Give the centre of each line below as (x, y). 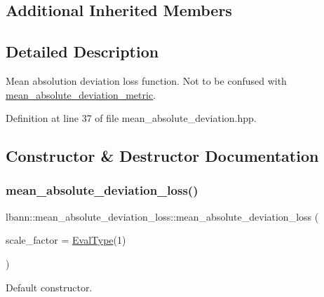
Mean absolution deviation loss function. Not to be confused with (146, 80)
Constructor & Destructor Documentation (162, 156)
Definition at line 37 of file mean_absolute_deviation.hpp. (131, 118)
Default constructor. (49, 287)
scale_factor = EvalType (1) (66, 240)
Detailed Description (82, 51)
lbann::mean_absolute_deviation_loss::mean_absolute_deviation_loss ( (162, 216)
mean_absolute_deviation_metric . (81, 94)
